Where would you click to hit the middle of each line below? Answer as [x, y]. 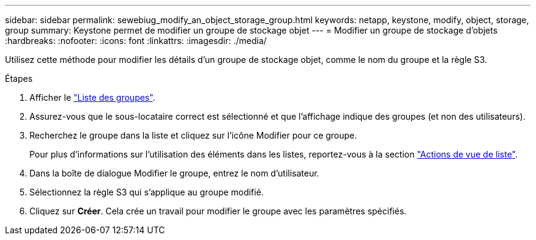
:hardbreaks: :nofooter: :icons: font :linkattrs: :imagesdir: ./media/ [136, 41]
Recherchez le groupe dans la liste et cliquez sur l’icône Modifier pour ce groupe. [193, 135]
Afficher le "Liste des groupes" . [92, 97]
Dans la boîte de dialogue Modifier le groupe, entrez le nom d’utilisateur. [174, 173]
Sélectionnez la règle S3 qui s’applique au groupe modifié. [147, 192]
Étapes [19, 78]
